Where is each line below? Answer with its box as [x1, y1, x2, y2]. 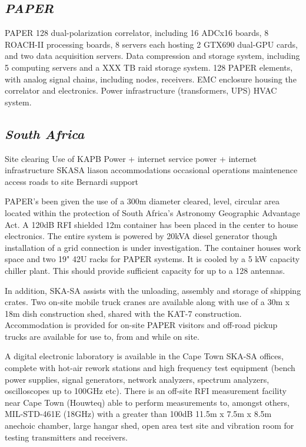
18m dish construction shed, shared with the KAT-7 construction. [5, 307, 242, 319]
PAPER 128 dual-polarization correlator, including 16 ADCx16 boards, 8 [5, 27, 269, 39]
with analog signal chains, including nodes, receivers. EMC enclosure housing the [5, 72, 297, 85]
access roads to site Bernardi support [5, 175, 139, 187]
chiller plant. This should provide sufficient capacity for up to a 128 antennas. [5, 264, 285, 276]
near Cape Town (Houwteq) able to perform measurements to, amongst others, [5, 396, 290, 408]
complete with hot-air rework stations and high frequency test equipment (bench [5, 362, 295, 374]
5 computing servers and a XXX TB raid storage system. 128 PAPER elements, [5, 61, 293, 73]
